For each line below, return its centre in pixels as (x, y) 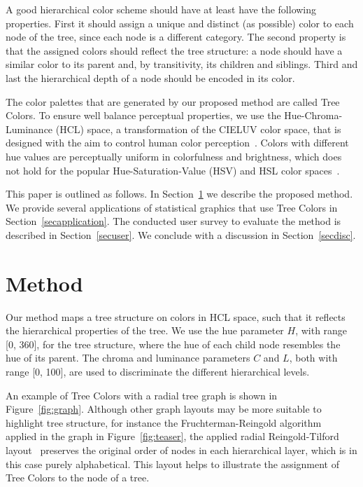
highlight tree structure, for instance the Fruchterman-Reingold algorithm (164, 422)
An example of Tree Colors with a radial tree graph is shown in (142, 395)
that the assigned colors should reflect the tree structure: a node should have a (174, 50)
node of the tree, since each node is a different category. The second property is (176, 37)
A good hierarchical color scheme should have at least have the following (161, 9)
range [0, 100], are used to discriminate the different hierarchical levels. (158, 371)
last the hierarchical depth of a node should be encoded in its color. (150, 77)
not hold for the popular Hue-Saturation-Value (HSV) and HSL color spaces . (173, 170)
